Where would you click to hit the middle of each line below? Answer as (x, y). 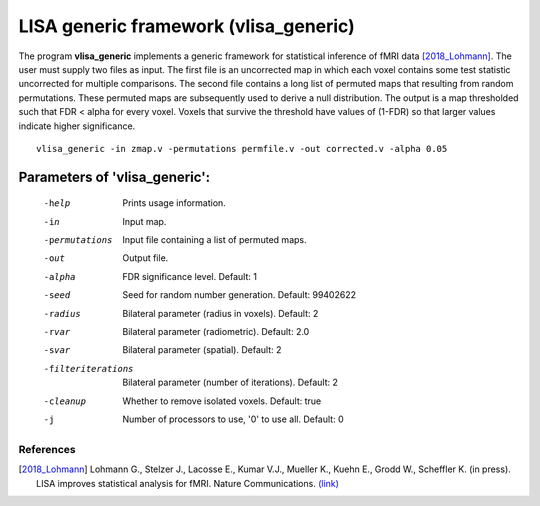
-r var (57, 332)
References (47, 449)
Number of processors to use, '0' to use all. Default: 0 (233, 419)
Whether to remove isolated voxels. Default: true (222, 401)
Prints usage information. (174, 203)
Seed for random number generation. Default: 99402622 (239, 295)
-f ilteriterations (88, 368)
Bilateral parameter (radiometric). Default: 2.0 (216, 332)
